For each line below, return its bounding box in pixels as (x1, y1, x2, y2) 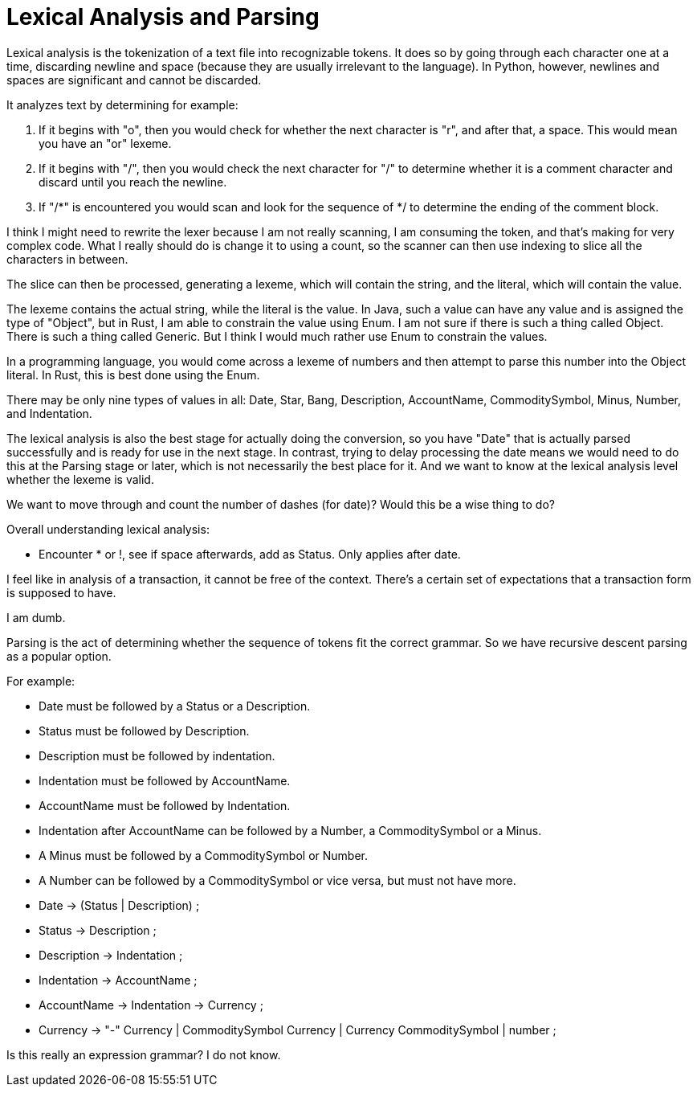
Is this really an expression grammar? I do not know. (6, 1047, 281, 1062)
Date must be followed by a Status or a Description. (39, 698, 311, 713)
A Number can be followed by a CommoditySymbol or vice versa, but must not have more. (39, 873, 516, 887)
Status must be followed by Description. (39, 723, 250, 738)
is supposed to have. (6, 585, 116, 600)
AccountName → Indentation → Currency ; (39, 997, 263, 1012)
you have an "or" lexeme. (39, 136, 172, 150)
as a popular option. (6, 649, 112, 663)
